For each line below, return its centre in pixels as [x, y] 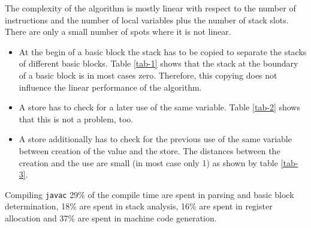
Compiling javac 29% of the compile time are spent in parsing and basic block [150, 194]
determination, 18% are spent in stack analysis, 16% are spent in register [139, 206]
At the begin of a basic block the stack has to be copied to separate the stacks [163, 51]
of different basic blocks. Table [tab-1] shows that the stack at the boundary [158, 63]
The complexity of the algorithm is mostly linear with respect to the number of [150, 8]
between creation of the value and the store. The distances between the [150, 150]
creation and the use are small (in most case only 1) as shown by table [148, 162]
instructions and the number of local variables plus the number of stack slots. [147, 19]
